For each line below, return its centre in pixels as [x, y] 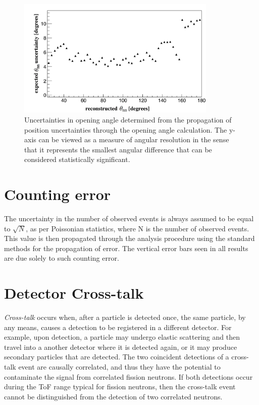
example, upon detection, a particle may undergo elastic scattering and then [122, 337]
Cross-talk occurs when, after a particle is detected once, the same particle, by [125, 317]
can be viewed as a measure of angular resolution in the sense [134, 139]
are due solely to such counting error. [62, 258]
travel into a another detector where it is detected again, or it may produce [121, 347]
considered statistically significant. [77, 159]
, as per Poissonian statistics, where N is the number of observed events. [138, 228]
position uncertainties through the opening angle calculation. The [126, 129]
